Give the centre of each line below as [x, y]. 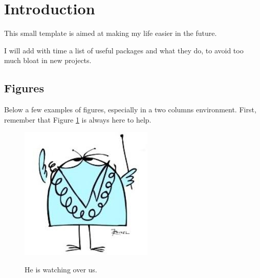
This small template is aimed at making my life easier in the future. [111, 33]
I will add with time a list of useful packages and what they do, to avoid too [124, 50]
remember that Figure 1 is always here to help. [78, 119]
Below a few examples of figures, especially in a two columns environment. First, [130, 110]
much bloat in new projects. [48, 60]
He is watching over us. [61, 269]
